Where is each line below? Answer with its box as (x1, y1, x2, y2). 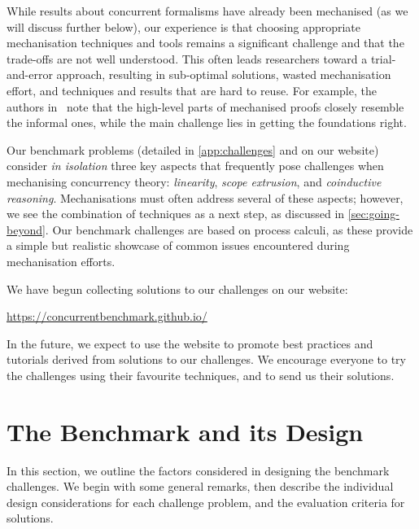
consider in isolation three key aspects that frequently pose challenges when (7, 157, 384, 174)
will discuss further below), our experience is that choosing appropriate (7, 18, 361, 35)
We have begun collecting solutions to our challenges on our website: (7, 280, 348, 297)
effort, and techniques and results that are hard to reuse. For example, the (7, 81, 377, 98)
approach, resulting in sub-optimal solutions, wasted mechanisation (56, 66, 391, 83)
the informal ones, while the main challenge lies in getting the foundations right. (7, 114, 407, 131)
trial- (370, 50, 396, 67)
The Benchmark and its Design (7, 414, 364, 448)
